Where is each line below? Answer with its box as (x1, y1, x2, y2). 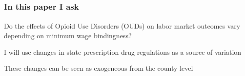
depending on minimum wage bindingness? (4, 30, 132, 41)
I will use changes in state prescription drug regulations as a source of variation (4, 46, 242, 57)
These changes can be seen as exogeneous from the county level (4, 63, 193, 73)
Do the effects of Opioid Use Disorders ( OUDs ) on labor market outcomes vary (4, 21, 241, 31)
